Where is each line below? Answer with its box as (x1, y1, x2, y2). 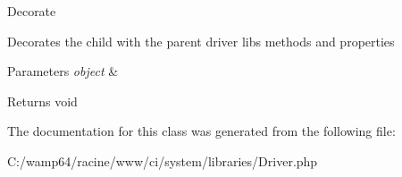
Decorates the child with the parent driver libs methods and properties (7, 31, 395, 50)
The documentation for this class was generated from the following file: (7, 122, 396, 140)
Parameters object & (7, 62, 119, 80)
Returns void (7, 91, 78, 110)
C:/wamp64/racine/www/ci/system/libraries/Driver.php (7, 151, 318, 170)
